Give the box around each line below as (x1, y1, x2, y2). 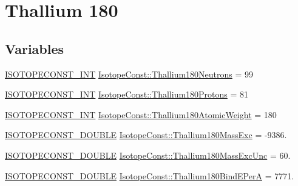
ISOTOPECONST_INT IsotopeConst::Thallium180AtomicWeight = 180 (5, 108, 277, 121)
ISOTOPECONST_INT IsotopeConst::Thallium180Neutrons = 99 (5, 67, 254, 80)
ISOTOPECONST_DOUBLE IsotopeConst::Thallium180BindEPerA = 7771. (5, 169, 294, 182)
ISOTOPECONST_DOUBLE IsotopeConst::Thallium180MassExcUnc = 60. (5, 148, 291, 161)
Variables (5, 39, 64, 58)
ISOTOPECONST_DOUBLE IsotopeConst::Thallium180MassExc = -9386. (5, 128, 287, 141)
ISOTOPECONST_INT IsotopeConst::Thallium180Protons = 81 (5, 88, 249, 101)
